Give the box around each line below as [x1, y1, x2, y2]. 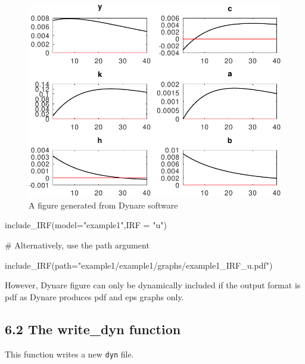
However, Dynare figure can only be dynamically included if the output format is [5, 279, 301, 291]
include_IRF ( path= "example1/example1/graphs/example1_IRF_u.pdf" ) [5, 259, 273, 271]
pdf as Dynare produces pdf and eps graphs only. [5, 290, 184, 303]
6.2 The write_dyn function [5, 319, 181, 338]
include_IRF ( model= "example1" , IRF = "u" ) [5, 219, 167, 231]
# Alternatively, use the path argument [5, 239, 150, 251]
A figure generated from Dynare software [29, 198, 178, 211]
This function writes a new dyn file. [5, 347, 134, 360]
